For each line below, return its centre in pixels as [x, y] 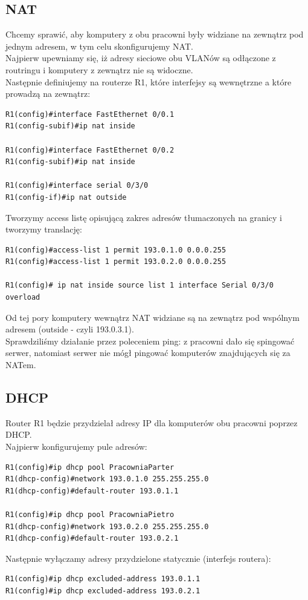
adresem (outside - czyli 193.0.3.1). [70, 329]
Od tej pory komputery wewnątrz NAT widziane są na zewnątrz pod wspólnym [152, 317]
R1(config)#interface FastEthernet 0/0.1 [90, 114]
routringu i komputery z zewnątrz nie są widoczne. [99, 69]
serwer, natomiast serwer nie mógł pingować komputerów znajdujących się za [148, 353]
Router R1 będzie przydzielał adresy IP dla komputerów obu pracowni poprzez [152, 422]
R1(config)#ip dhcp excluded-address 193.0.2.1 [103, 591]
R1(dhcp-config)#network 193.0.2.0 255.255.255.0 [107, 526]
